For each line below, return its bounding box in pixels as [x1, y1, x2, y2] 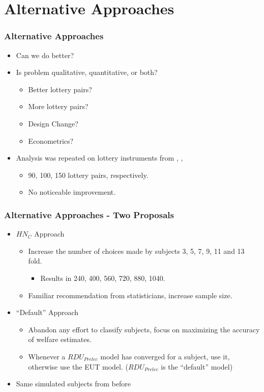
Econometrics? [28, 135, 74, 146]
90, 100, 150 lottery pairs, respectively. [28, 169, 149, 180]
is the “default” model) [161, 361, 233, 372]
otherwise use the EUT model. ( [28, 361, 128, 372]
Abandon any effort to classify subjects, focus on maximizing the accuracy [28, 324, 260, 334]
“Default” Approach [16, 307, 79, 318]
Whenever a [28, 351, 66, 361]
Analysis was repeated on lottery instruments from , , [16, 152, 183, 163]
